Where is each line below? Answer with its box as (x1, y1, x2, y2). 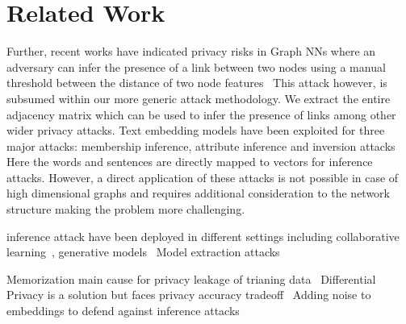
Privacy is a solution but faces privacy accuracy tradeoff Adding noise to (6, 286, 371, 303)
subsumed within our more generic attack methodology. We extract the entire (6, 89, 391, 106)
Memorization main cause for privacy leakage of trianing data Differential (6, 270, 376, 287)
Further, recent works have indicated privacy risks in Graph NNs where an (6, 43, 376, 60)
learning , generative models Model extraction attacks (6, 243, 280, 260)
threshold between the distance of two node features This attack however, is (6, 74, 387, 91)
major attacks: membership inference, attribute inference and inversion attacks (6, 137, 396, 154)
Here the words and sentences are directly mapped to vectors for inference (6, 153, 373, 170)
